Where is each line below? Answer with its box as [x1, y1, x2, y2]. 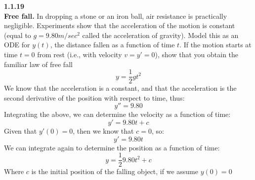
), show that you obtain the [155, 49, 239, 59]
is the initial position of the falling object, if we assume [31, 166, 198, 177]
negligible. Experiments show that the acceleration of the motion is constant [4, 20, 235, 31]
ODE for [4, 39, 30, 50]
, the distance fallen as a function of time [50, 39, 175, 50]
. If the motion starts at [179, 39, 252, 50]
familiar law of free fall [4, 59, 73, 69]
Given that [4, 126, 37, 136]
